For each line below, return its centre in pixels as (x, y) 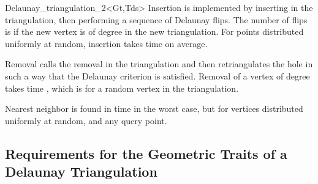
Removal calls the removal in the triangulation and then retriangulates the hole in (159, 64)
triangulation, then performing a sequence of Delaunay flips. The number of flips (156, 19)
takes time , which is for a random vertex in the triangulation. (122, 88)
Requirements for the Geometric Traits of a (146, 153)
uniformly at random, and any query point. (86, 120)
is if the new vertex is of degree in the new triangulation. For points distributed (154, 31)
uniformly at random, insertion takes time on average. (106, 43)
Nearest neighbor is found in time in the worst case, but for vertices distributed (154, 109)
